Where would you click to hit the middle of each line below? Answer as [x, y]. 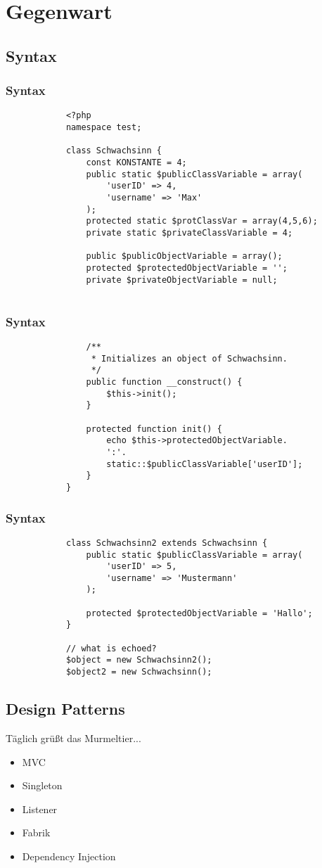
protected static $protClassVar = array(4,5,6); [202, 221]
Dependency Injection [69, 856]
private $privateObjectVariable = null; [182, 280]
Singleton [42, 785]
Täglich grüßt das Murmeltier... [73, 738]
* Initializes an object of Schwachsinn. [189, 358]
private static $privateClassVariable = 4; [189, 232]
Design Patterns [65, 709]
